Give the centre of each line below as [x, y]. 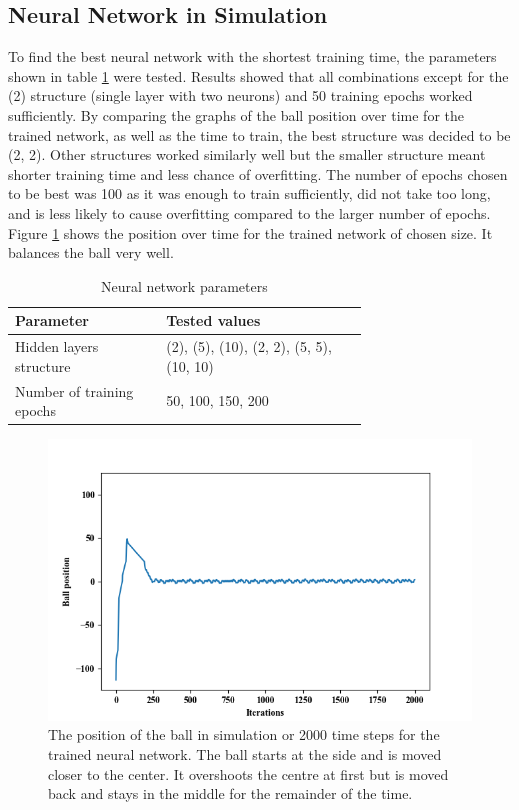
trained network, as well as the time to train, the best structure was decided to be [259, 134]
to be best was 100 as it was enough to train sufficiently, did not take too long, [249, 193]
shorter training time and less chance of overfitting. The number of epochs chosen [258, 173]
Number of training [74, 390]
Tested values [213, 320]
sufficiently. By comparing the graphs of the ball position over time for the [236, 114]
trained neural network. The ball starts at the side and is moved [245, 754]
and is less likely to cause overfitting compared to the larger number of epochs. [249, 212]
